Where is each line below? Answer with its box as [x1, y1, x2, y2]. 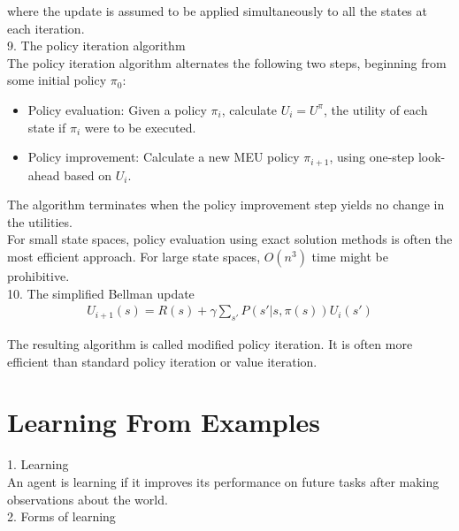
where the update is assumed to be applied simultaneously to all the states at [7, 2, 427, 19]
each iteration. [7, 19, 85, 37]
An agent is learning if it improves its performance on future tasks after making [7, 472, 440, 490]
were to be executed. [84, 118, 196, 136]
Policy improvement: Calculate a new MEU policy [27, 148, 300, 166]
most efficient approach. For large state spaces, [7, 247, 261, 265]
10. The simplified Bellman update [7, 284, 195, 302]
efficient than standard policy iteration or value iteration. [7, 352, 317, 370]
